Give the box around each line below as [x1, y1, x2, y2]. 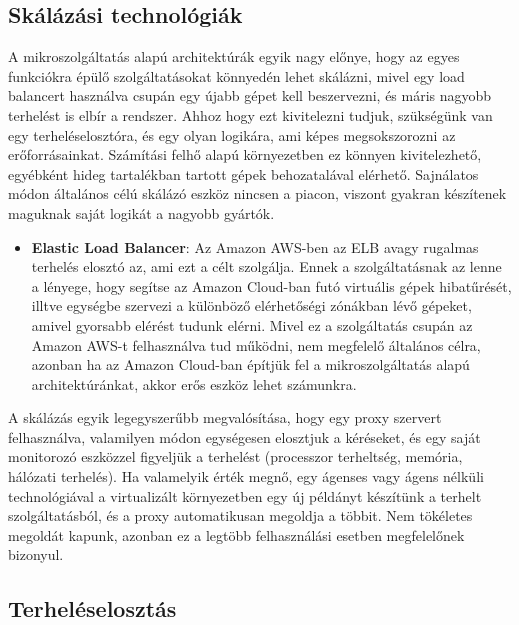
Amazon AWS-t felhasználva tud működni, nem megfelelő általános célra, [31, 334, 481, 355]
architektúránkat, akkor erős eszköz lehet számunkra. [31, 373, 357, 394]
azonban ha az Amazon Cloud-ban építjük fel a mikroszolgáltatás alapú [31, 354, 470, 375]
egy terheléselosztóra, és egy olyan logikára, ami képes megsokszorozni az [8, 124, 456, 145]
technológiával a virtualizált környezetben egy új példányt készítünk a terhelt [8, 485, 482, 506]
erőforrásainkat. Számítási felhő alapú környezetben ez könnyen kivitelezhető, [8, 144, 482, 165]
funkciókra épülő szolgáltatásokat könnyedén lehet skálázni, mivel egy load [8, 65, 465, 86]
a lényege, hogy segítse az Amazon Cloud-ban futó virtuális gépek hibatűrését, [31, 275, 512, 296]
